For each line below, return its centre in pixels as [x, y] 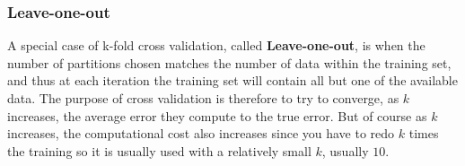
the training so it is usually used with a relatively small [159, 150]
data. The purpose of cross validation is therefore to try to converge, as [203, 98]
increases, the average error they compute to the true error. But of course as [217, 115]
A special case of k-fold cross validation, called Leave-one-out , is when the [216, 45]
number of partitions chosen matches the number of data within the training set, [229, 62]
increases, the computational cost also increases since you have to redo [201, 133]
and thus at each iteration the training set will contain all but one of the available [232, 80]
